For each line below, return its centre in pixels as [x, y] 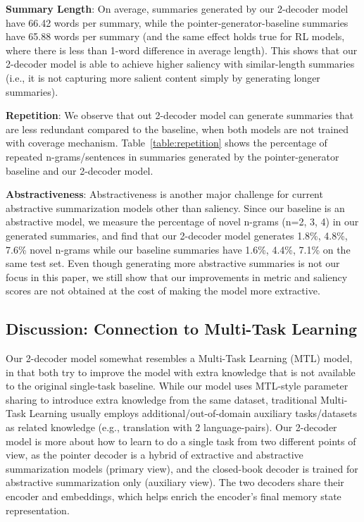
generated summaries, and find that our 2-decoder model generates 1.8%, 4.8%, [177, 235]
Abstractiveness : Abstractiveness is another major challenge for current [164, 194]
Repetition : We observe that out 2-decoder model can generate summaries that [180, 115]
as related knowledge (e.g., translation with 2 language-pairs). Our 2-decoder [171, 427]
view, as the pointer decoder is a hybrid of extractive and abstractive [155, 455]
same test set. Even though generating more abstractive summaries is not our [173, 263]
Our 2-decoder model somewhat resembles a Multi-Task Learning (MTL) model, [179, 358]
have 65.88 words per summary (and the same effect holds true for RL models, [175, 36]
